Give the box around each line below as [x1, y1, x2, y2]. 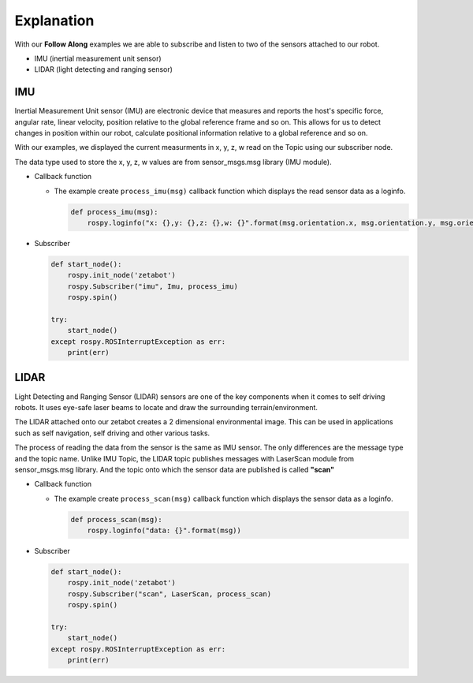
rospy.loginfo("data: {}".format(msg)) [87, 526, 242, 536]
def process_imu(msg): [70, 207, 158, 216]
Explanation [14, 12, 95, 29]
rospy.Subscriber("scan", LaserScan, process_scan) [67, 589, 272, 599]
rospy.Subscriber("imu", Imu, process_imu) [67, 282, 238, 291]
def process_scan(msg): [70, 515, 163, 524]
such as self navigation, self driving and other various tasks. [14, 428, 210, 438]
